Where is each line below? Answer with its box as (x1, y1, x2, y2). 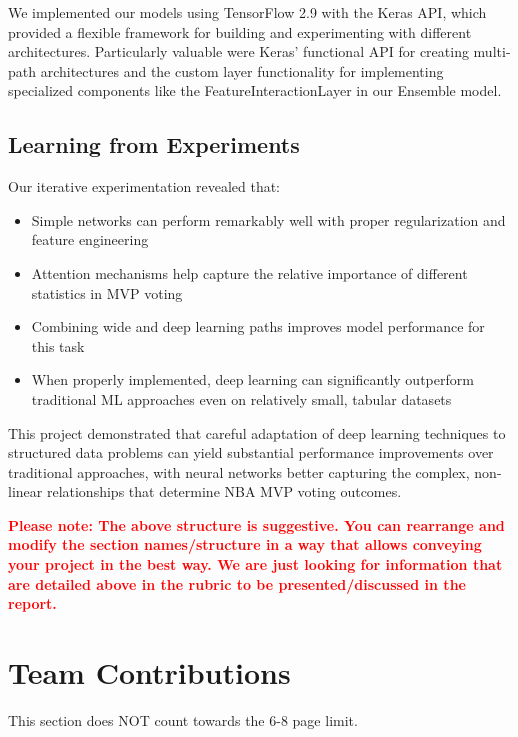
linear (8, 481, 43, 502)
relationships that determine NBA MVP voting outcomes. (46, 481, 402, 502)
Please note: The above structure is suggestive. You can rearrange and (8, 514, 505, 535)
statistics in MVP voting (31, 282, 183, 303)
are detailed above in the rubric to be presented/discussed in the (8, 573, 466, 594)
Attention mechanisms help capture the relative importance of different (31, 262, 468, 283)
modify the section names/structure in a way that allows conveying (8, 534, 482, 555)
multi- (473, 41, 511, 62)
